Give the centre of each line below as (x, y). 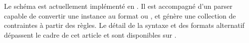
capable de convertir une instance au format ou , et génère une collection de (120, 15)
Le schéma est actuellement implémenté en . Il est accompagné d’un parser (118, 6)
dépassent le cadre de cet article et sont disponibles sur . (90, 34)
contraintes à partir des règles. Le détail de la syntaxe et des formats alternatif (124, 25)
